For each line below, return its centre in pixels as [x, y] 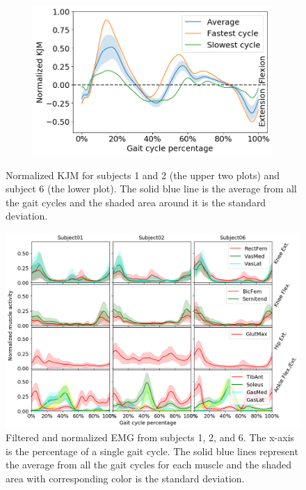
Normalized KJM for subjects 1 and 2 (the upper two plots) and [143, 175]
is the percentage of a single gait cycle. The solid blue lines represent [152, 451]
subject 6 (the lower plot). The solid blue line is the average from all [151, 189]
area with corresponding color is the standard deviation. [125, 478]
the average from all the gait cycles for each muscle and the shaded [148, 465]
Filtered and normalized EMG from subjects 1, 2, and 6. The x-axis [150, 437]
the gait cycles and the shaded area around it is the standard [136, 202]
